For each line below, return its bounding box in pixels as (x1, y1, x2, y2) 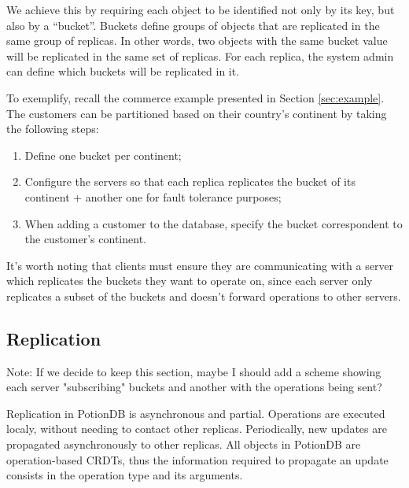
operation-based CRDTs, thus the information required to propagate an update (6, 451, 389, 468)
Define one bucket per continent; (24, 146, 182, 163)
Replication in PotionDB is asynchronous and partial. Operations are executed (6, 405, 385, 421)
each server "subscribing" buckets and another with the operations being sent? (6, 379, 382, 395)
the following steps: (6, 120, 99, 137)
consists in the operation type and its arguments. (6, 467, 243, 483)
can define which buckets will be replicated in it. (6, 63, 240, 79)
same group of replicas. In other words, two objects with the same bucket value (6, 32, 388, 49)
